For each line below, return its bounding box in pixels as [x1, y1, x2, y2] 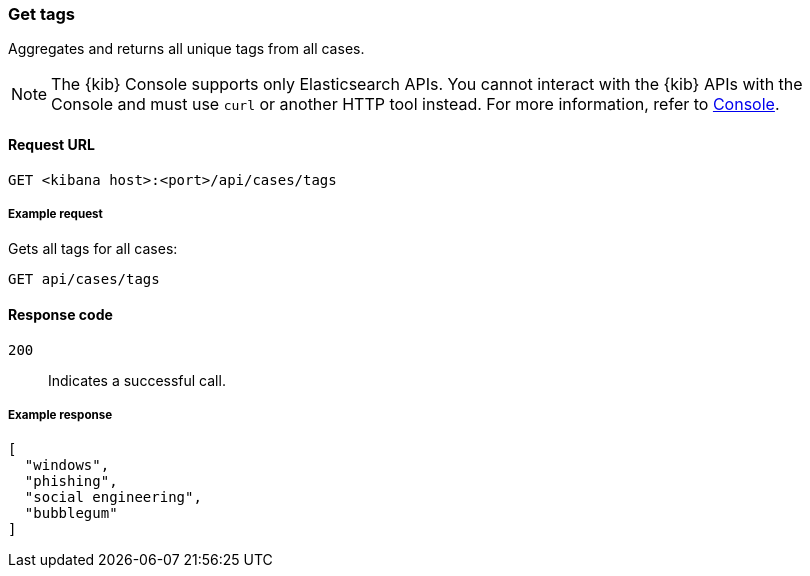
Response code [8, 305, 113, 323]
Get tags [8, 4, 75, 24]
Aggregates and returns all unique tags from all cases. [8, 40, 365, 58]
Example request [8, 206, 103, 221]
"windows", [24, 457, 110, 474]
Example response [8, 407, 113, 422]
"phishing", [24, 473, 118, 490]
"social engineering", [24, 489, 202, 506]
